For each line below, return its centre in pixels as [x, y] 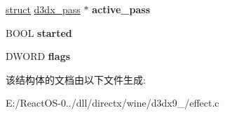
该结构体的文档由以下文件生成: [76, 79]
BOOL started [39, 32]
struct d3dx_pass [43, 9]
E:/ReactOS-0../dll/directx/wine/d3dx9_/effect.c [112, 103]
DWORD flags [38, 56]
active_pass [121, 9]
